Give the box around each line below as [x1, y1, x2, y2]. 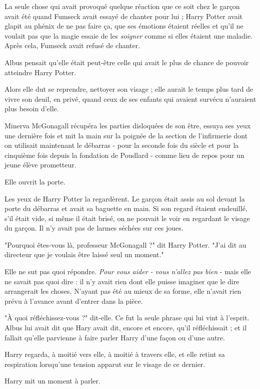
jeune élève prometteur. [4, 159, 76, 170]
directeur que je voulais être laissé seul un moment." [4, 249, 164, 260]
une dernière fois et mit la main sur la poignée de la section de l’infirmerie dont [4, 130, 248, 140]
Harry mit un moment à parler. [4, 375, 100, 386]
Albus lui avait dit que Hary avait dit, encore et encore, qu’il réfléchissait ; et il [4, 322, 247, 333]
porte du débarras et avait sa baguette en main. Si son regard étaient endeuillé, [4, 203, 247, 214]
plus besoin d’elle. [4, 103, 59, 114]
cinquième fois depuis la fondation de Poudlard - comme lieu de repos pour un [4, 149, 244, 160]
